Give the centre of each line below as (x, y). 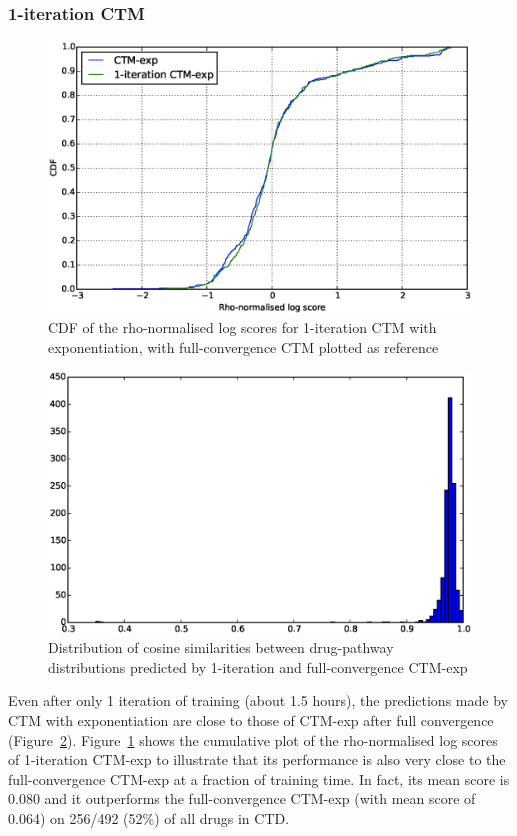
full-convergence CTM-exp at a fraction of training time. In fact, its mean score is (259, 778)
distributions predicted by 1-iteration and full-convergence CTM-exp (258, 666)
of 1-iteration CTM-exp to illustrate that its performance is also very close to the (257, 759)
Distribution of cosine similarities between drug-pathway (221, 647)
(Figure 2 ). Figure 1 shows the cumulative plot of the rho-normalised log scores (253, 739)
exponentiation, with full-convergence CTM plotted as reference (243, 346)
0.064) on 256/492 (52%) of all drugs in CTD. (149, 817)
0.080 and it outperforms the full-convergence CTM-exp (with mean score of (242, 798)
